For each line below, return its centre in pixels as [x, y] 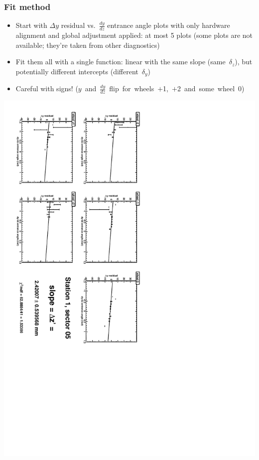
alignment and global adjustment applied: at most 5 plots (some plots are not [134, 35]
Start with [31, 25]
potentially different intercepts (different [77, 71]
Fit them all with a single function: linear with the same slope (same [121, 62]
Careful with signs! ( [47, 88]
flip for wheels [132, 88]
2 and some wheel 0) [211, 88]
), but [244, 62]
